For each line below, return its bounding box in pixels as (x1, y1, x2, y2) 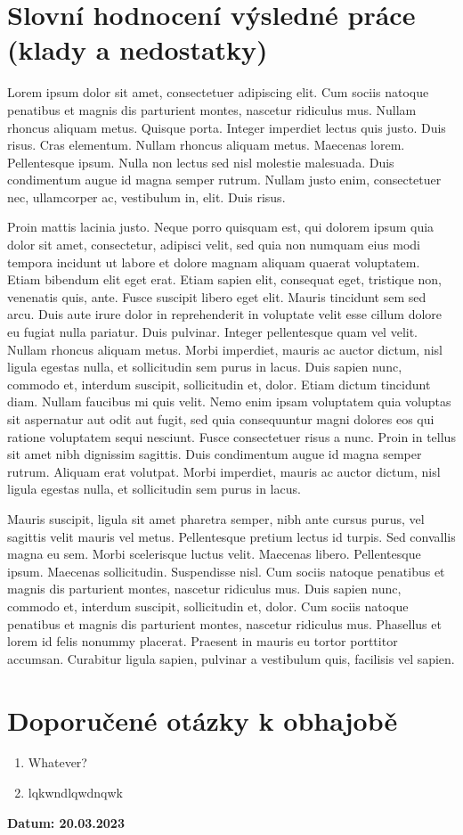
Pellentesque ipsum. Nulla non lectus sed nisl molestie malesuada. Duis (7, 152, 394, 171)
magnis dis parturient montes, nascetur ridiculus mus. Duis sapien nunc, (7, 579, 402, 598)
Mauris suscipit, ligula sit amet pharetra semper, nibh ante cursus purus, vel (7, 509, 425, 528)
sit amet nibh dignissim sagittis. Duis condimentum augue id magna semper (7, 445, 422, 463)
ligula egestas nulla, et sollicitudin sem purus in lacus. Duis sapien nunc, (7, 357, 402, 376)
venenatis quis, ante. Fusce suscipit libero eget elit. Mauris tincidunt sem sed (7, 287, 426, 306)
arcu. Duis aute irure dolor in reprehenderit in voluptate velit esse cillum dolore (7, 305, 443, 323)
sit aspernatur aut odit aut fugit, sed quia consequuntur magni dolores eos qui (7, 410, 435, 428)
